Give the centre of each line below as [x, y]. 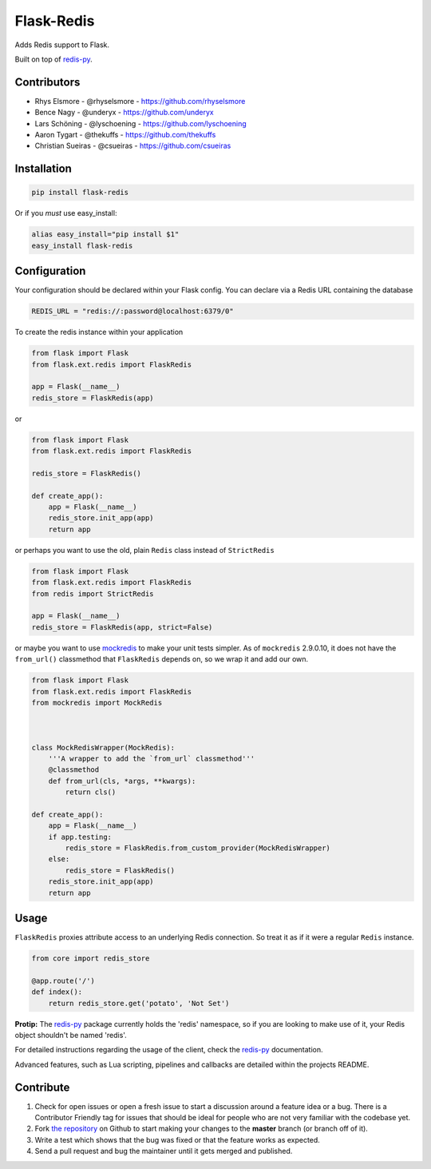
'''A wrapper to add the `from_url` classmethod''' [152, 758]
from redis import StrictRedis [93, 594]
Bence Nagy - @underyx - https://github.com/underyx [125, 113]
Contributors [47, 82]
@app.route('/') [63, 980]
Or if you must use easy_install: [66, 213]
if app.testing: [80, 837]
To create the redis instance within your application [99, 332]
